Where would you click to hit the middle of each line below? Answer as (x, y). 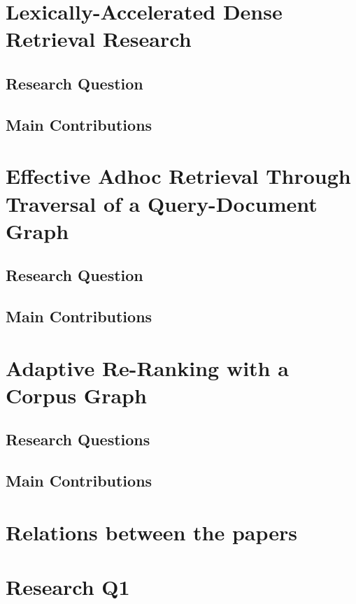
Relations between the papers (152, 532)
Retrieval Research (99, 39)
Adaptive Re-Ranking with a (147, 367)
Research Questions (78, 439)
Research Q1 (68, 587)
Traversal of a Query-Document (162, 203)
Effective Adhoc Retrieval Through (178, 176)
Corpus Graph (76, 395)
